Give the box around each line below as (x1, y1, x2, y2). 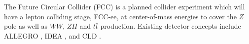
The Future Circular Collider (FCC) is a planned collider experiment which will (4, 1, 245, 11)
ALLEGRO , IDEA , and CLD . (4, 30, 101, 41)
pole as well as (4, 21, 48, 31)
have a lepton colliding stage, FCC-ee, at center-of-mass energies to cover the (4, 11, 237, 21)
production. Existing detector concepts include (100, 21, 241, 31)
